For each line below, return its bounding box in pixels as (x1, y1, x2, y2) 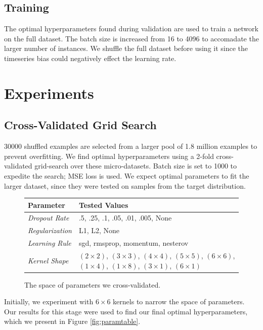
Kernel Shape (28, 255, 69, 265)
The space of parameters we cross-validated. (24, 279, 161, 290)
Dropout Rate (28, 212, 69, 223)
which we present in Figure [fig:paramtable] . (4, 316, 141, 326)
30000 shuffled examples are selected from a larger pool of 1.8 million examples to (4, 141, 257, 151)
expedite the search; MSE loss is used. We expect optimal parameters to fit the (4, 170, 249, 181)
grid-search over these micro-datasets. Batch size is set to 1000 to (34, 160, 237, 171)
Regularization (28, 225, 72, 236)
